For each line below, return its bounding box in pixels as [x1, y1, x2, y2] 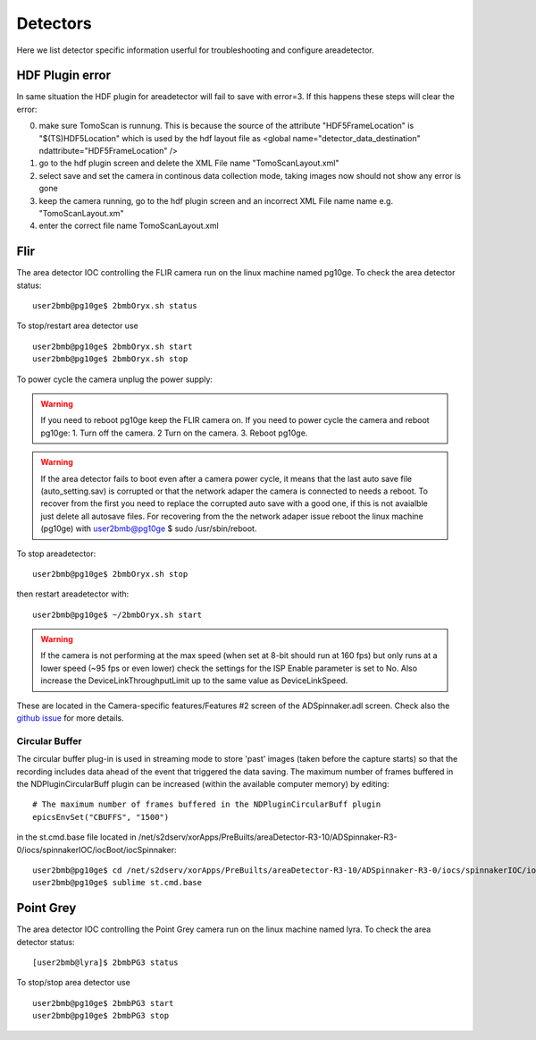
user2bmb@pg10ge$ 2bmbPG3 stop [32, 1010, 170, 1021]
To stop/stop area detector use [16, 977, 131, 988]
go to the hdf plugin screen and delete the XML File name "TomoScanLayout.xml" [38, 157, 339, 169]
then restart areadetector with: [16, 588, 130, 599]
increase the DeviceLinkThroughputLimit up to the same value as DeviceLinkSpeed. [40, 675, 348, 686]
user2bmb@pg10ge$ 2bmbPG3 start [32, 998, 174, 1008]
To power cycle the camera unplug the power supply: [16, 374, 214, 385]
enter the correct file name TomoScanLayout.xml [38, 220, 219, 232]
